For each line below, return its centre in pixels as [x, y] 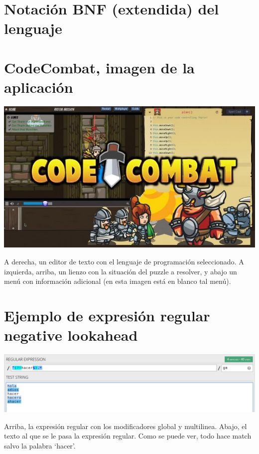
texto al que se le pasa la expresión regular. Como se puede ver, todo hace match [128, 436]
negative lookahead [71, 335]
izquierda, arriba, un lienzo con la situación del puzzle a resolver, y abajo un [121, 271]
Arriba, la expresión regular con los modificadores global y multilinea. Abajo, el [126, 426]
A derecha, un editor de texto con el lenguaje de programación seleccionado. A [124, 262]
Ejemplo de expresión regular [107, 316]
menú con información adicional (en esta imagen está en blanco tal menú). [118, 281]
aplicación [39, 87]
